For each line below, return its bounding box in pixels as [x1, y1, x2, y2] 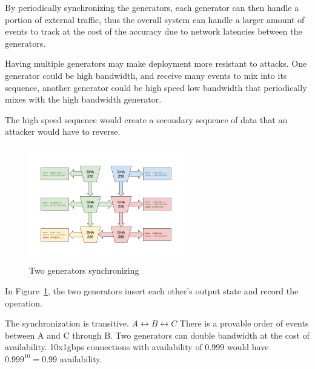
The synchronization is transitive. [5, 317, 129, 330]
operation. [5, 296, 42, 309]
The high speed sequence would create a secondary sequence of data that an [5, 113, 288, 126]
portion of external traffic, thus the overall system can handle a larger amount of [5, 13, 305, 25]
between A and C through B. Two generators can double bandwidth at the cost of [5, 328, 310, 341]
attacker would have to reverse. [5, 125, 121, 138]
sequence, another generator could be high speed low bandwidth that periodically [5, 81, 307, 93]
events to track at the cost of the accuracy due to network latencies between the [5, 25, 302, 38]
